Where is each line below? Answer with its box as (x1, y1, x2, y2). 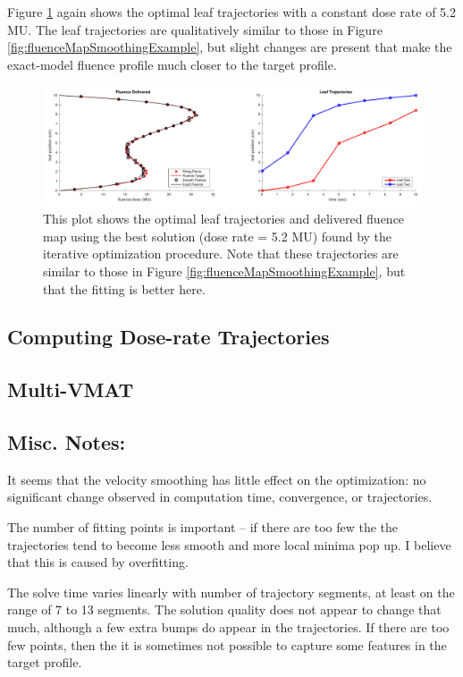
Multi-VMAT (7, 376, 134, 403)
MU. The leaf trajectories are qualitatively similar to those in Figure (7, 20, 383, 38)
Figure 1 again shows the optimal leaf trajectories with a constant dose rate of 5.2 (7, 3, 456, 21)
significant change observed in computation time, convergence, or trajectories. (7, 487, 433, 506)
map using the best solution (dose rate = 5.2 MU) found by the (43, 226, 392, 245)
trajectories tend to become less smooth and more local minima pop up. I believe (7, 535, 451, 554)
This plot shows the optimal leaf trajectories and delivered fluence (43, 209, 405, 228)
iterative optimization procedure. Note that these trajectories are (43, 244, 399, 263)
